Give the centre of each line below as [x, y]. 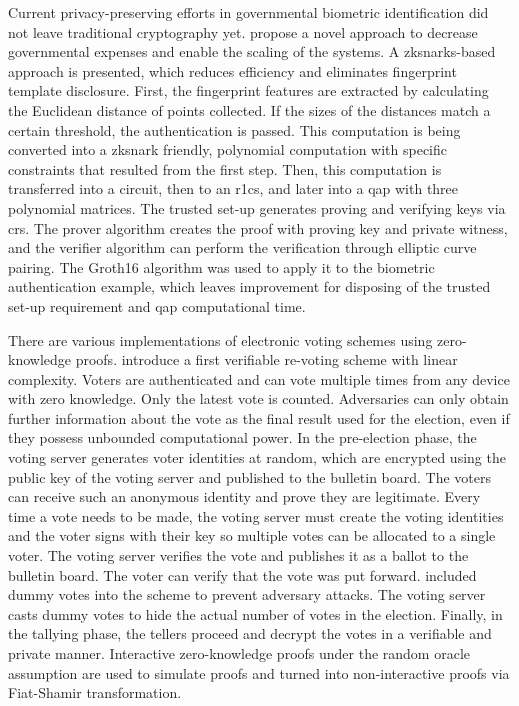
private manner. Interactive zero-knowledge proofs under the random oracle [239, 653]
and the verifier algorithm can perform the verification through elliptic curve [242, 247]
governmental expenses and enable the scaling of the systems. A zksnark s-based [252, 51]
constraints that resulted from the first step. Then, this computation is [225, 168]
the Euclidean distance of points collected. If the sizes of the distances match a [249, 109]
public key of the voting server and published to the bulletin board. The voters [250, 476]
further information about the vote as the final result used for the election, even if [259, 417]
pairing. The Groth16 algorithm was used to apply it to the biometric [221, 266]
